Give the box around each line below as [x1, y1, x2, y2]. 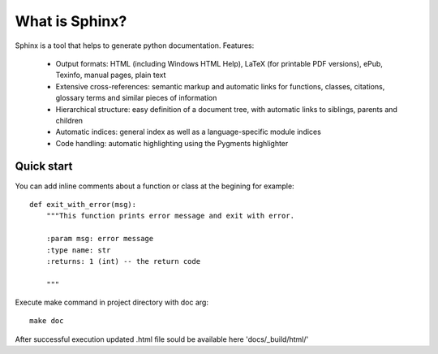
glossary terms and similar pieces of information [55, 93, 217, 103]
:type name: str [45, 245, 111, 255]
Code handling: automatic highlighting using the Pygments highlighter [55, 138, 289, 148]
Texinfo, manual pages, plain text [55, 70, 166, 80]
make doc [29, 317, 64, 326]
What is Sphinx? [15, 12, 127, 30]
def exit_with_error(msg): [29, 200, 137, 209]
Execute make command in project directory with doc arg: [15, 297, 208, 308]
